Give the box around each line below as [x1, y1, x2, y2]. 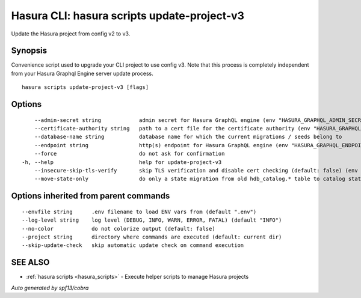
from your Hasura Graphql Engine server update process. [11, 70, 153, 77]
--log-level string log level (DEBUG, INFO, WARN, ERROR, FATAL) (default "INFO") [22, 217, 282, 223]
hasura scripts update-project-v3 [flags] [22, 84, 149, 91]
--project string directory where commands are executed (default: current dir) [22, 233, 282, 240]
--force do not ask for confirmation [34, 150, 225, 157]
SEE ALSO [11, 257, 50, 267]
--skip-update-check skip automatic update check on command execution [22, 242, 244, 249]
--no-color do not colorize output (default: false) [22, 225, 216, 232]
